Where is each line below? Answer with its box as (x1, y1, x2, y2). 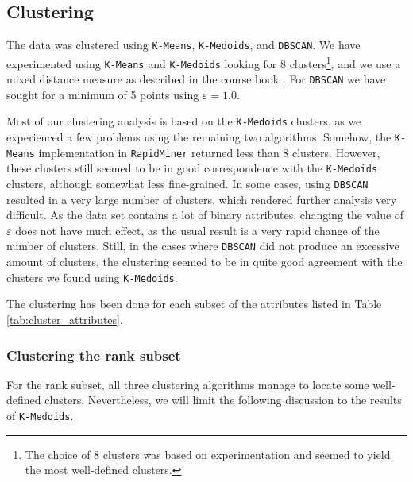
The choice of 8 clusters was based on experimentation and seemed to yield (25, 445, 391, 462)
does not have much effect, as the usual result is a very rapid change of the (15, 222, 380, 238)
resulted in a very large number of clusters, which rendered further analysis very (6, 191, 397, 207)
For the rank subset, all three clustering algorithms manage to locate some (6, 376, 369, 392)
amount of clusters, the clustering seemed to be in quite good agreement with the (6, 253, 403, 270)
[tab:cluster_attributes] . (6, 310, 123, 327)
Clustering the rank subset (6, 345, 181, 364)
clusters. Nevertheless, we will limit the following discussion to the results (44, 391, 402, 408)
